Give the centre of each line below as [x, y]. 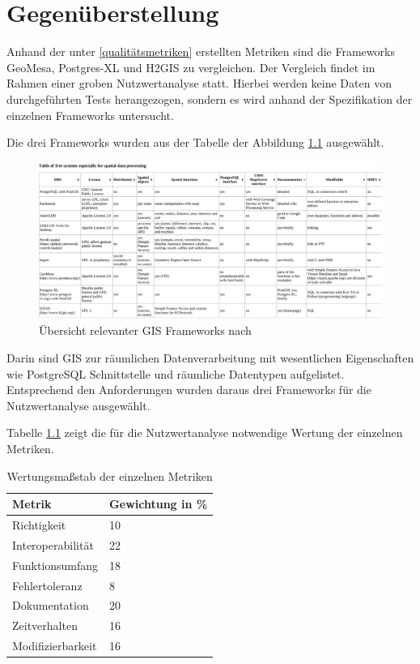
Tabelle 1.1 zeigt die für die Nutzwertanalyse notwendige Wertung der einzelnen [205, 433]
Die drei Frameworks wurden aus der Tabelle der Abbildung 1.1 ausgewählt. [195, 142]
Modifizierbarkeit [55, 646]
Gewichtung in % [159, 504]
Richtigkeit [39, 525]
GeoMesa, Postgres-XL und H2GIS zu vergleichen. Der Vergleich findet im [191, 67]
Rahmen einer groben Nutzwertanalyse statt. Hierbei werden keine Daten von [199, 83]
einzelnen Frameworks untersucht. [90, 115]
